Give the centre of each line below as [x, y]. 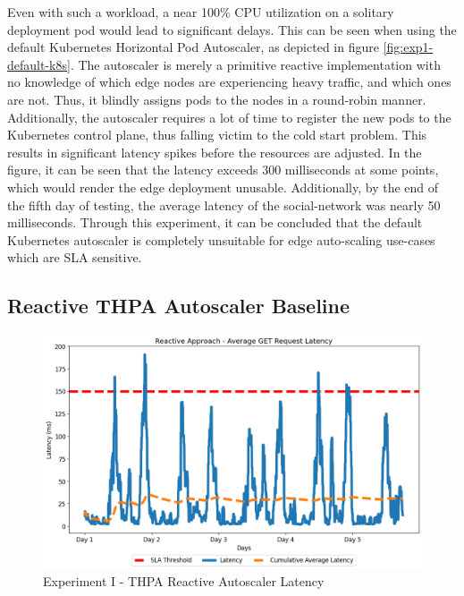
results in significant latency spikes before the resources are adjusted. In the [215, 152]
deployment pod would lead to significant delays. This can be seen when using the [232, 29]
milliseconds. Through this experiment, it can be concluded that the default [215, 222]
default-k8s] [39, 64]
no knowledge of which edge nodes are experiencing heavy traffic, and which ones [229, 82]
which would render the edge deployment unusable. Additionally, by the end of [223, 187]
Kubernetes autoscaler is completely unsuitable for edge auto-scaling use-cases [221, 239]
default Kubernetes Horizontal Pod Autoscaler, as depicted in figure [193, 47]
